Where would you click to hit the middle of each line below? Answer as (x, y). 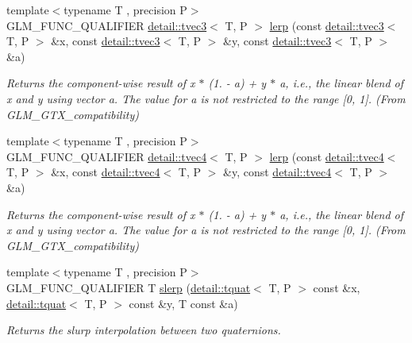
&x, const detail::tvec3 (106, 41)
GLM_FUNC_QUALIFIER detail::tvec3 (107, 25)
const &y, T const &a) (183, 303)
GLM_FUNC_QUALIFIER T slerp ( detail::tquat (129, 287)
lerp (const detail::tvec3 (327, 25)
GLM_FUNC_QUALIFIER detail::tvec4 (107, 156)
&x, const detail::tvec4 (106, 172)
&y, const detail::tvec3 (277, 41)
